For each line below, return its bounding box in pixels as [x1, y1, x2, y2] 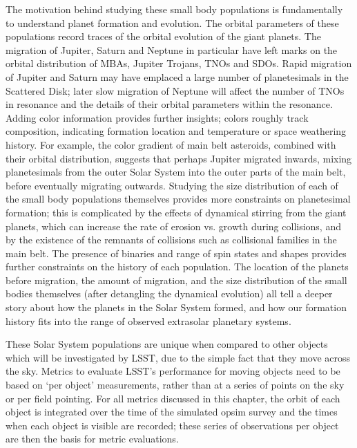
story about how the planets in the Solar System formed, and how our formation [6, 300, 347, 315]
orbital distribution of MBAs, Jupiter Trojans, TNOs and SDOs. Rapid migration [6, 56, 352, 71]
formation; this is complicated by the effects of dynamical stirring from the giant [6, 205, 347, 219]
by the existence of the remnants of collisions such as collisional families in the [6, 232, 337, 247]
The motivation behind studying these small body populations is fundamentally [6, 2, 343, 16]
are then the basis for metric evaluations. [6, 431, 179, 446]
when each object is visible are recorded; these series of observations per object [6, 418, 339, 432]
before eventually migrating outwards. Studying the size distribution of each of [6, 178, 338, 192]
